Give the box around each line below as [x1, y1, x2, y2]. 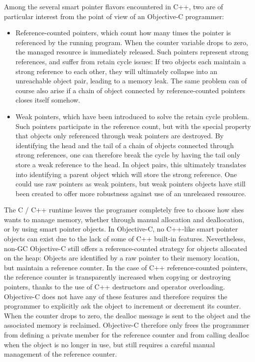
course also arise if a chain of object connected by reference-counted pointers [15, 85, 246, 95]
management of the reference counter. [4, 349, 117, 359]
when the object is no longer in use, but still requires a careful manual [4, 339, 215, 349]
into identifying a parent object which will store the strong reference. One [15, 169, 237, 179]
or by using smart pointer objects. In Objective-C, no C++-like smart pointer [4, 224, 238, 234]
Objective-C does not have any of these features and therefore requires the [4, 291, 228, 301]
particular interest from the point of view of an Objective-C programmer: [4, 11, 224, 21]
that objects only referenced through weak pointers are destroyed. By [15, 130, 224, 141]
